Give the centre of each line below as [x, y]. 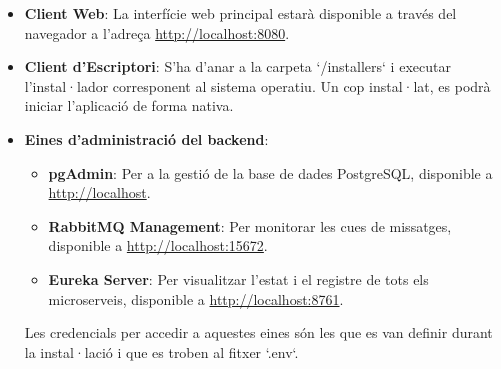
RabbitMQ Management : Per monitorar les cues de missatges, [250, 225]
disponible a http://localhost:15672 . [158, 245]
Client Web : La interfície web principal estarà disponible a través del [240, 13]
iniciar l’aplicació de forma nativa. [129, 105]
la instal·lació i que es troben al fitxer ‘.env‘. [161, 351]
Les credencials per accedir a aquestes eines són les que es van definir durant [258, 332]
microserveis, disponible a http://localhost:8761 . [196, 298]
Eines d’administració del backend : [146, 138]
